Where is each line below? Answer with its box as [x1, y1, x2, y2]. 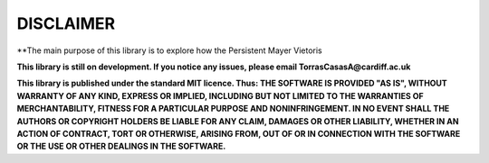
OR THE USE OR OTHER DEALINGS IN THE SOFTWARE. [16, 140, 226, 152]
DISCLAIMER [16, 14, 116, 33]
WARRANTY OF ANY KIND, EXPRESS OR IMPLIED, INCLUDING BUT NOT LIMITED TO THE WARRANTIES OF [16, 90, 425, 101]
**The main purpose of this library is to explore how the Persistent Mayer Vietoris [16, 45, 323, 56]
